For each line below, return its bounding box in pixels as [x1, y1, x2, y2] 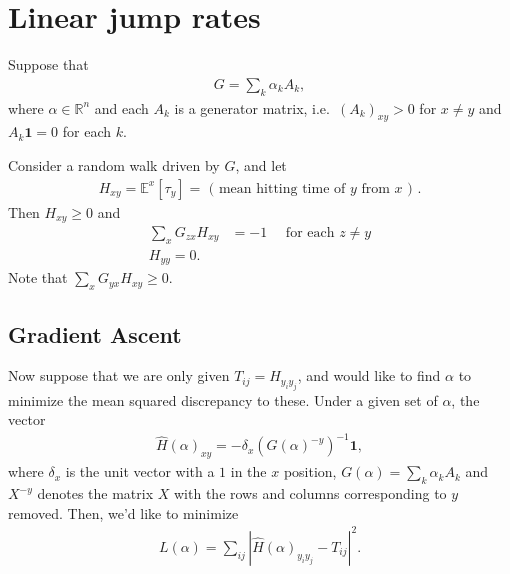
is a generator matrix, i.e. [174, 97, 330, 118]
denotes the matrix [37, 483, 154, 504]
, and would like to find [297, 365, 441, 386]
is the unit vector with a [65, 461, 215, 482]
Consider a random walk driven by [8, 154, 220, 175]
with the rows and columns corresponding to [174, 483, 447, 504]
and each [94, 97, 149, 118]
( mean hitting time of [208, 181, 346, 196]
